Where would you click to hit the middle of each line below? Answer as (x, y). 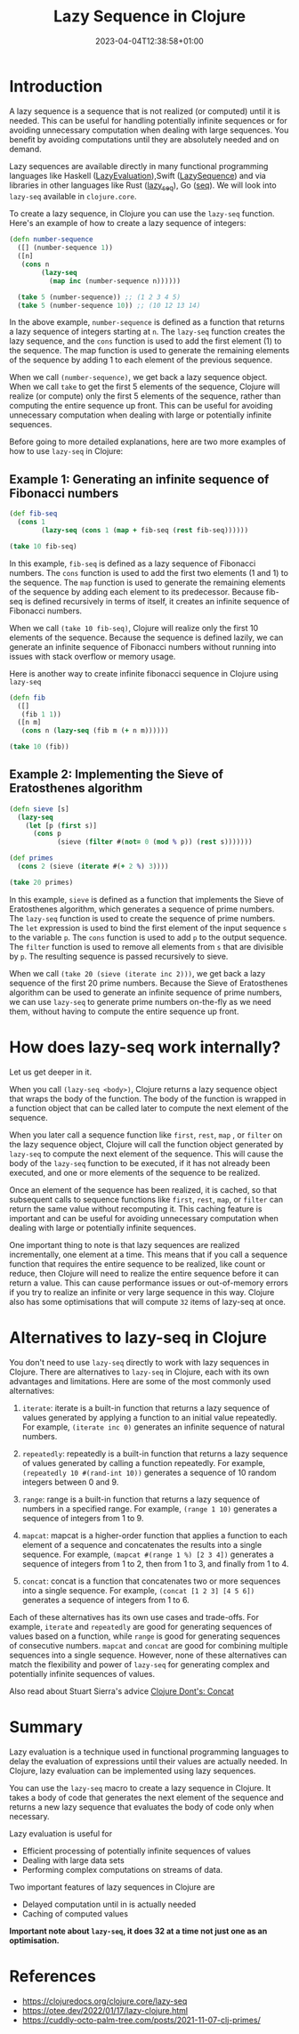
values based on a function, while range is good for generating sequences (145, 1636)
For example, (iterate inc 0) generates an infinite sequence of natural (153, 1427)
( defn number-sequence (51, 239)
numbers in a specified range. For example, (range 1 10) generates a (149, 1508)
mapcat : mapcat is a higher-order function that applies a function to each (154, 1535)
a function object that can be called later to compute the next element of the (149, 1108)
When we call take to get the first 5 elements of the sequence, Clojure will (145, 387)
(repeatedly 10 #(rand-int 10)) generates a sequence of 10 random (149, 1472)
